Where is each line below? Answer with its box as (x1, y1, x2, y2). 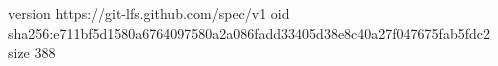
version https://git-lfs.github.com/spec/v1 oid (8, 3, 290, 23)
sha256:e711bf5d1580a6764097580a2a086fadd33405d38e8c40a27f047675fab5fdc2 (8, 22, 490, 43)
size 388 (8, 42, 56, 63)
